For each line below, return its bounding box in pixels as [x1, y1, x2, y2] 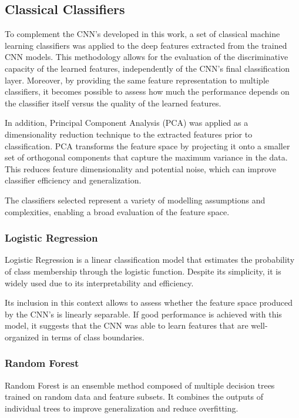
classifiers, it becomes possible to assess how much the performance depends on [5, 85, 290, 98]
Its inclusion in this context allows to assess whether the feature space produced [5, 296, 293, 309]
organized [5, 330, 39, 343]
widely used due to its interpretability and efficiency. [5, 276, 194, 289]
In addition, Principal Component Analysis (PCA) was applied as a [5, 116, 248, 129]
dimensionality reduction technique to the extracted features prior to [5, 128, 253, 140]
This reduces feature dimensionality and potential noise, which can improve [5, 162, 277, 175]
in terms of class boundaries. [42, 330, 145, 343]
